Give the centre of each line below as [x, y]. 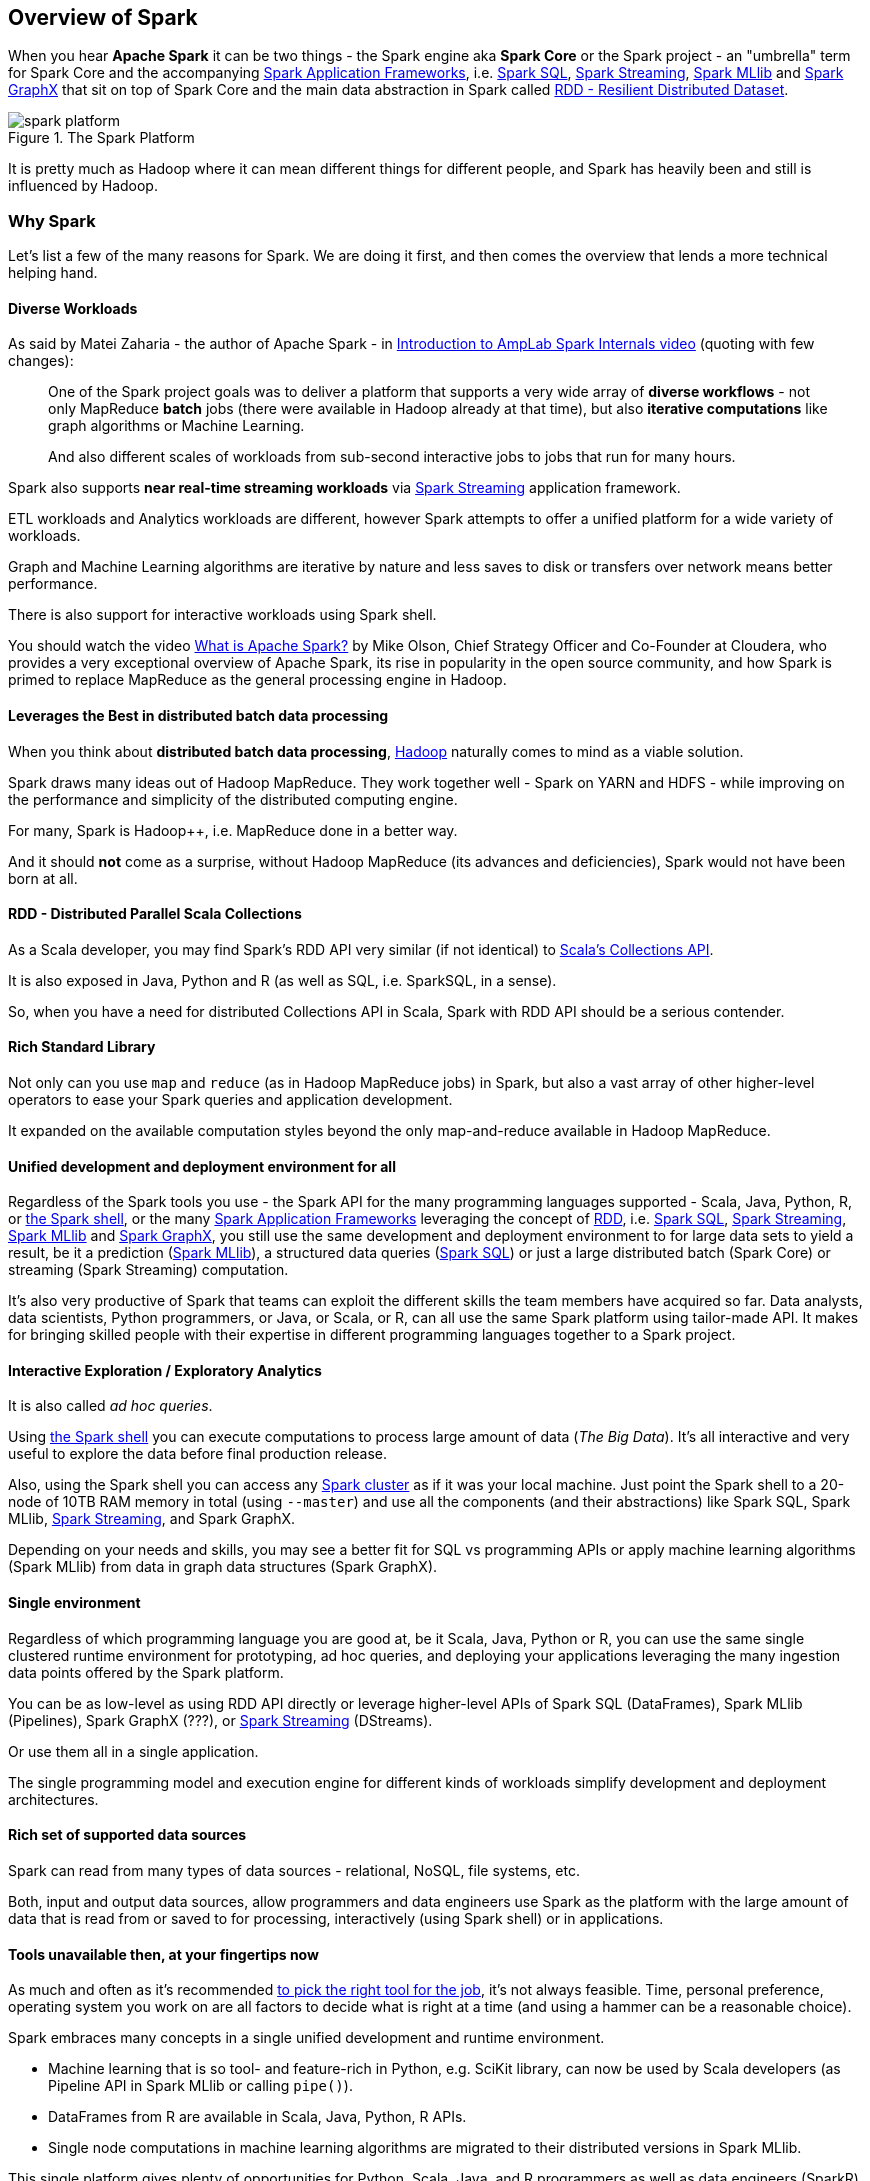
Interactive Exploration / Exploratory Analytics [165, 1370]
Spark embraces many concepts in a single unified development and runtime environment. [306, 2038]
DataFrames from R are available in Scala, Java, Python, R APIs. [257, 2117]
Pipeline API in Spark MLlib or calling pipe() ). [200, 2086]
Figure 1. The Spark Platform [101, 138]
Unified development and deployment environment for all [202, 1166]
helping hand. [53, 273]
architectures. [53, 1799]
